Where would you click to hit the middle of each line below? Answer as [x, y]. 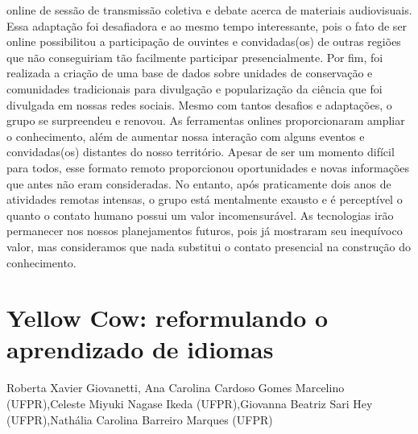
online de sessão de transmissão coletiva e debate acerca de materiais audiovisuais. [209, 10]
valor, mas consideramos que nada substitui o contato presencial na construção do [209, 246]
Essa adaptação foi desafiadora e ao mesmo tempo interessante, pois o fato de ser [207, 25]
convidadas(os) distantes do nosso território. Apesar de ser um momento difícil [201, 152]
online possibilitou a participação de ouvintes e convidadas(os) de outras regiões [204, 41]
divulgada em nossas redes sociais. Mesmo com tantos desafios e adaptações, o [199, 104]
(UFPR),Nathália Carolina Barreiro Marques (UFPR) [140, 419]
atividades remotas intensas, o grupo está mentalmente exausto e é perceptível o [205, 199]
